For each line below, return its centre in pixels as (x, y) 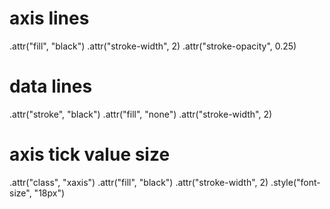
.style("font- (295, 182)
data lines (51, 86)
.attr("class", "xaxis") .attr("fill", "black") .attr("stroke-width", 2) (139, 182)
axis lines (49, 18)
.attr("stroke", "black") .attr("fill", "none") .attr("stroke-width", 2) (141, 114)
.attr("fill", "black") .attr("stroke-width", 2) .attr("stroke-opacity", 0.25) (153, 46)
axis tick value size (90, 154)
